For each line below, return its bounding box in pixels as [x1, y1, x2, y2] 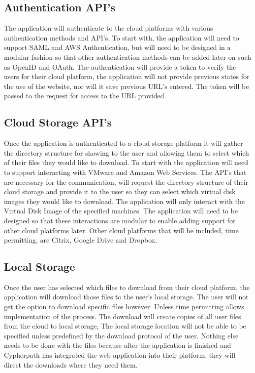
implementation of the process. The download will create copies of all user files [4, 311, 241, 321]
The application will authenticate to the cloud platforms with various [4, 23, 213, 33]
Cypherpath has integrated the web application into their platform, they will [4, 350, 236, 360]
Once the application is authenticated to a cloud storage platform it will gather [4, 138, 243, 148]
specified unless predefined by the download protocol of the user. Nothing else [4, 330, 239, 340]
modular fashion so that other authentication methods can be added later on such [4, 51, 252, 62]
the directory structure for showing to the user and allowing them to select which [4, 147, 249, 158]
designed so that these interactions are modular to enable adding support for [4, 215, 236, 225]
